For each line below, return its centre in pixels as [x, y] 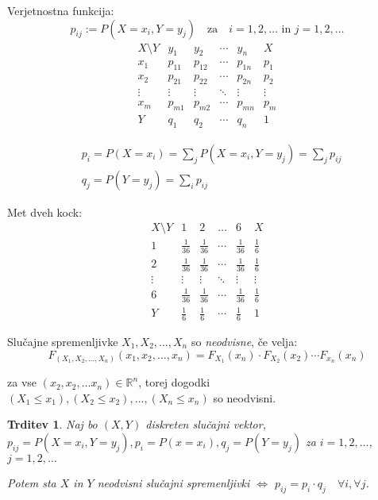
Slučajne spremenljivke [63, 341]
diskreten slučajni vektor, [206, 424]
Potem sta [32, 482]
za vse [22, 382]
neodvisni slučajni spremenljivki [174, 482]
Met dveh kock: [45, 212]
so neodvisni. [245, 397]
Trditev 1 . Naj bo [52, 424]
